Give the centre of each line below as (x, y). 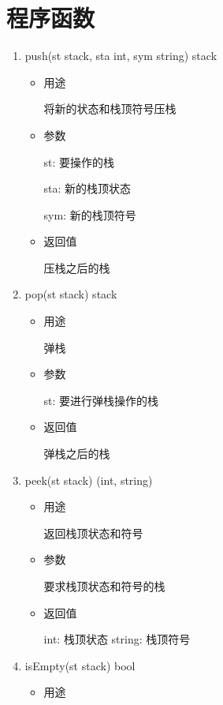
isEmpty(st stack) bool (80, 665)
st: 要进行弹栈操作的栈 (101, 400)
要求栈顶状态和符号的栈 (104, 586)
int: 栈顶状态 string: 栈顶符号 (117, 639)
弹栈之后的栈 (77, 454)
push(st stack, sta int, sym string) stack (121, 56)
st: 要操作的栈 (79, 161)
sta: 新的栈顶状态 (87, 188)
